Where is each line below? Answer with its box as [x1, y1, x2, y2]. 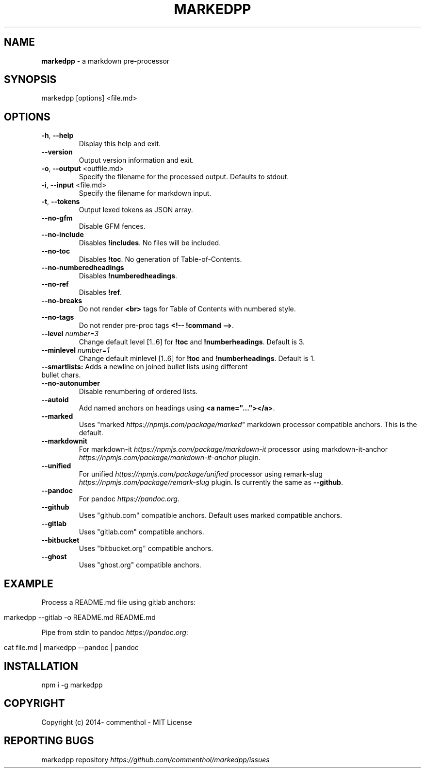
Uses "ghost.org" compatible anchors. [79, 561, 201, 569]
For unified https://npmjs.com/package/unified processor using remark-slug [79, 470, 323, 479]
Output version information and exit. [79, 156, 194, 165]
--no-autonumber [41, 379, 100, 388]
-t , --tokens [41, 197, 80, 206]
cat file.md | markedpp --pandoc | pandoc [4, 643, 139, 652]
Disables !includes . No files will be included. [79, 239, 221, 247]
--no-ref [41, 280, 69, 289]
